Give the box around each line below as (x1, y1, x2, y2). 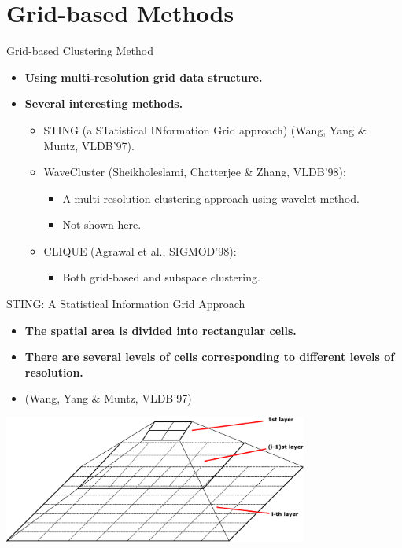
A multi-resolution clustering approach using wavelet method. (62, 189, 360, 206)
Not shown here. (62, 216, 142, 233)
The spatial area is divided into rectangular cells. (24, 322, 297, 338)
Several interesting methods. (24, 95, 183, 112)
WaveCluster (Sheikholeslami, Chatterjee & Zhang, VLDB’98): (43, 164, 346, 180)
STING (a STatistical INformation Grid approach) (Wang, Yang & (43, 121, 367, 138)
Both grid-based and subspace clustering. (62, 269, 260, 285)
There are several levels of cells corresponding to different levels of (24, 348, 395, 365)
